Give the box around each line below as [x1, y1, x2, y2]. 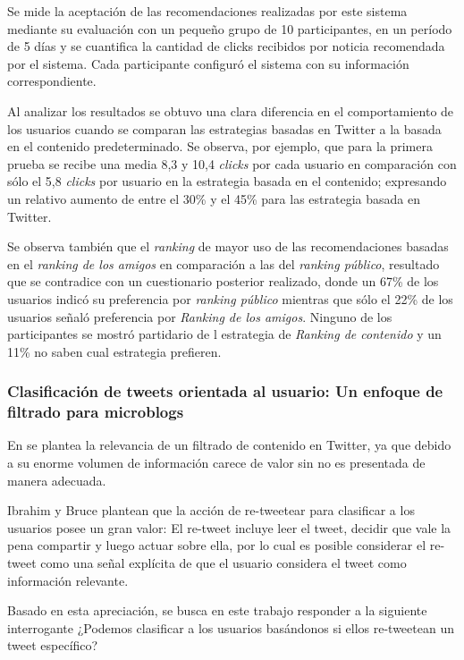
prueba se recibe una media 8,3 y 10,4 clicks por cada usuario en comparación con [7, 154, 457, 173]
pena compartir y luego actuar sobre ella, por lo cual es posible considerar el [7, 536, 426, 554]
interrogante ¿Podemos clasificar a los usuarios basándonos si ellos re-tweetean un [7, 618, 454, 637]
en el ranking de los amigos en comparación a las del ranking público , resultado [7, 254, 440, 273]
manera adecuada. [7, 470, 106, 489]
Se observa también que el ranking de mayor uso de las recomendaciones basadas [7, 237, 449, 256]
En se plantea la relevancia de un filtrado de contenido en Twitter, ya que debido [7, 436, 451, 454]
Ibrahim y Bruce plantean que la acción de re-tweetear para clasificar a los [7, 501, 415, 520]
